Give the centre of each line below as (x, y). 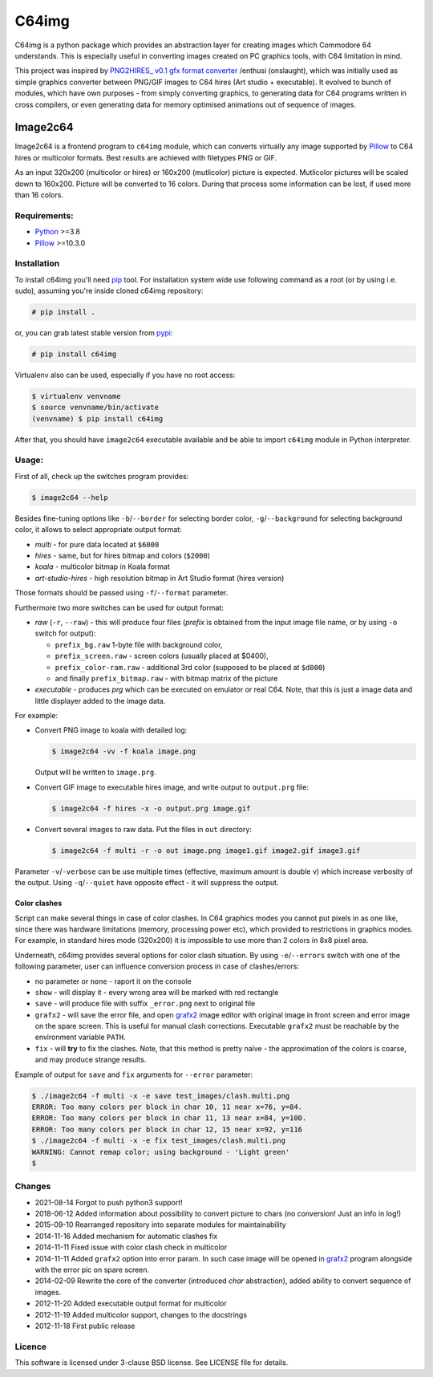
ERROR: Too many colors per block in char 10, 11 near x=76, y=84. (167, 1107)
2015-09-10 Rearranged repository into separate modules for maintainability (160, 1225)
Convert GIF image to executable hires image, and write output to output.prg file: (172, 787)
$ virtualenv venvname (76, 396)
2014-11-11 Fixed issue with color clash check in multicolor (131, 1247)
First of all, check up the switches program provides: (102, 476)
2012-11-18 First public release (85, 1326)
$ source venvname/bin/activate (95, 408)
